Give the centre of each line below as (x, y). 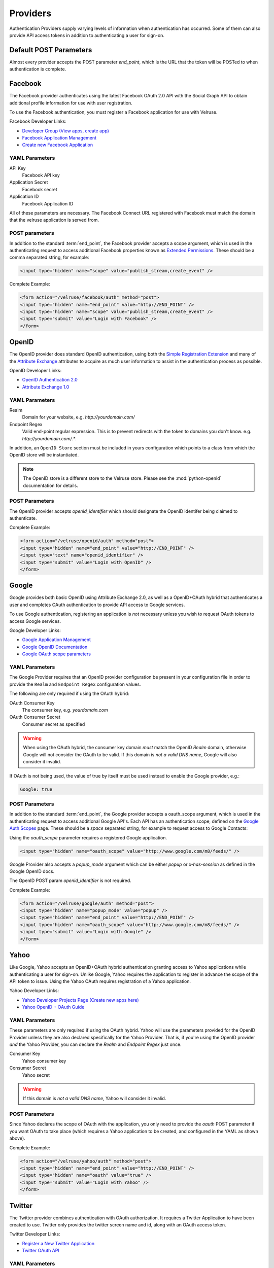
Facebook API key (41, 175)
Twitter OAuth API (41, 1251)
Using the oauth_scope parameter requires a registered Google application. (88, 837)
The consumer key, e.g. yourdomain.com (65, 710)
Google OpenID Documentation (55, 647)
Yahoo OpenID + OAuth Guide (53, 1007)
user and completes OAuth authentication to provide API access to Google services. (97, 605)
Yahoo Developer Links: (34, 991)
